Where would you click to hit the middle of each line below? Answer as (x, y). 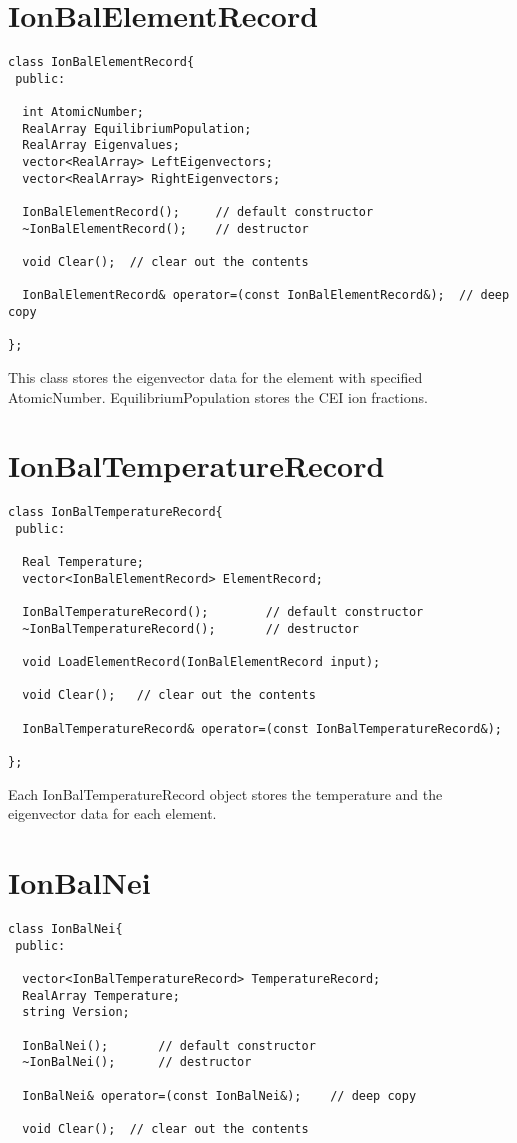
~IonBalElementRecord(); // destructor (165, 228)
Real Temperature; (83, 562)
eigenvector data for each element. (112, 813)
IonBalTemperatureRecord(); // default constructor (223, 612)
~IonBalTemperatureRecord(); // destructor (190, 628)
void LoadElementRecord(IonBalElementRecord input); (201, 662)
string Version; (76, 1012)
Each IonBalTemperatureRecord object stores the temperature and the (225, 793)
